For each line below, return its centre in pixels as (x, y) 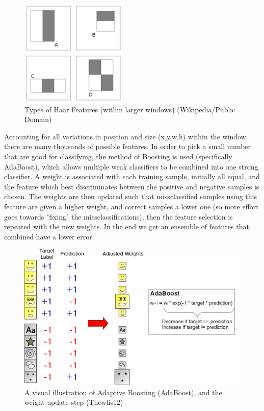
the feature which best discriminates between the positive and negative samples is (132, 186)
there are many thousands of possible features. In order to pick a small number (128, 146)
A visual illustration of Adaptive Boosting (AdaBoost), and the (123, 392)
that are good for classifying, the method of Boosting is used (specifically (118, 156)
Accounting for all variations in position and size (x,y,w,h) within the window (125, 136)
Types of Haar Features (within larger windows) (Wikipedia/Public (130, 109)
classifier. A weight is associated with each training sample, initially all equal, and (132, 176)
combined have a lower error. (49, 236)
